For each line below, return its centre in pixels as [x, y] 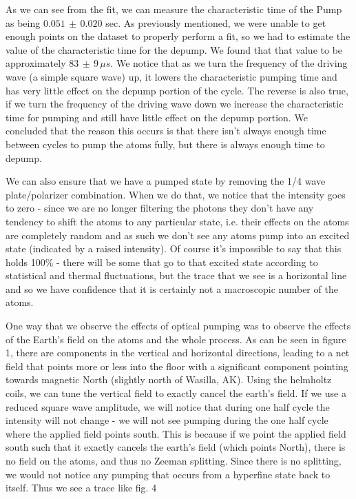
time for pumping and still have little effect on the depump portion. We [157, 117]
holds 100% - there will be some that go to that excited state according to [162, 262]
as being [23, 22]
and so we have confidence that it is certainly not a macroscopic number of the [172, 288]
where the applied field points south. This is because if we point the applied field [176, 433]
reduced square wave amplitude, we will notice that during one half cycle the [168, 406]
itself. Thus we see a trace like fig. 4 [81, 488]
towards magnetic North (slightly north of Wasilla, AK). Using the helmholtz [169, 379]
